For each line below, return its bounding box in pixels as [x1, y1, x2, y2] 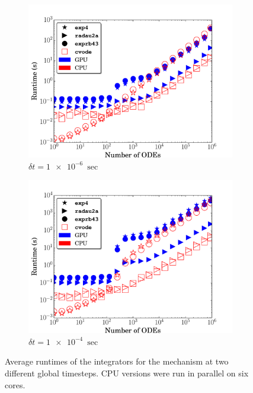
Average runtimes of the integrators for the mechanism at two [5, 355, 229, 368]
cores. [5, 378, 25, 391]
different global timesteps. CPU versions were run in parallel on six [5, 366, 249, 379]
